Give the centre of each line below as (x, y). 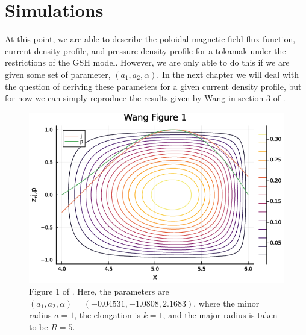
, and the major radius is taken (220, 315)
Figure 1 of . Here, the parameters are (99, 291)
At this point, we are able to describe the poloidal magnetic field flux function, (150, 39)
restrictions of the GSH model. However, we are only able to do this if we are (147, 62)
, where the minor (226, 303)
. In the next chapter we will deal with (228, 74)
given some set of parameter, (58, 74)
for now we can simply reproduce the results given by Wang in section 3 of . (145, 98)
